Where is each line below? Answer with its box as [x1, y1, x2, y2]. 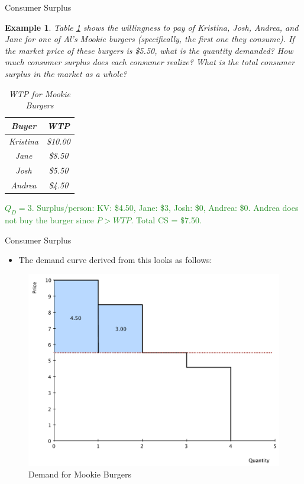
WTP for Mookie [8, 87, 71, 100]
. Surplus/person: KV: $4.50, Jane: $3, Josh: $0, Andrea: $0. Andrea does [31, 201, 299, 214]
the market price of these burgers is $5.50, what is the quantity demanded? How [5, 44, 293, 56]
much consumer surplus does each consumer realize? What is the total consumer [5, 56, 295, 68]
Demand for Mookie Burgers [28, 468, 132, 480]
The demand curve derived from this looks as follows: [18, 254, 212, 266]
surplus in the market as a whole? [5, 67, 127, 79]
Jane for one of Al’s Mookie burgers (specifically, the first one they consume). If [5, 33, 295, 45]
